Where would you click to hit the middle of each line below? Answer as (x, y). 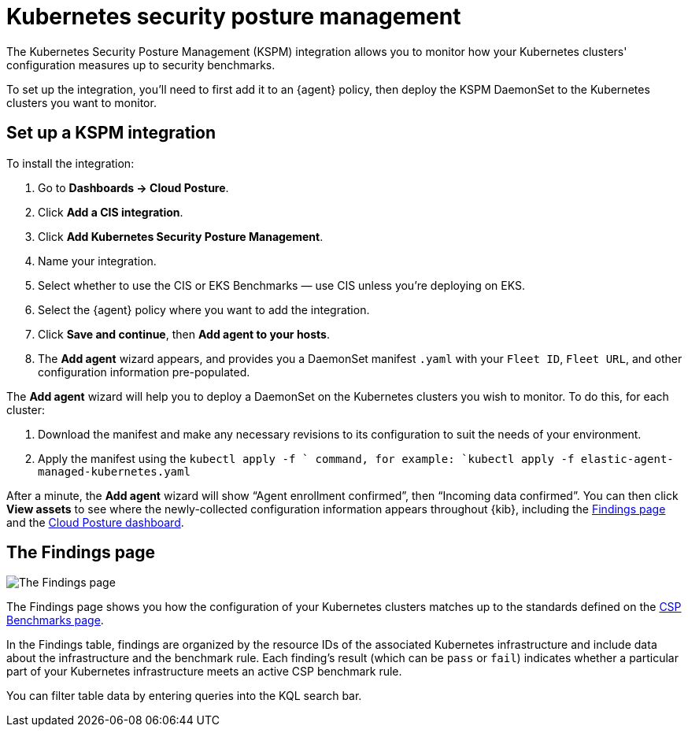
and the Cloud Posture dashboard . (95, 522)
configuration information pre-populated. (144, 372)
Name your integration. (97, 261)
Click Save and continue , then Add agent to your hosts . (184, 334)
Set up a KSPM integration (111, 133)
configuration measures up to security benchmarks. (141, 65)
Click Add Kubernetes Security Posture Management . (181, 236)
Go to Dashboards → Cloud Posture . (133, 187)
